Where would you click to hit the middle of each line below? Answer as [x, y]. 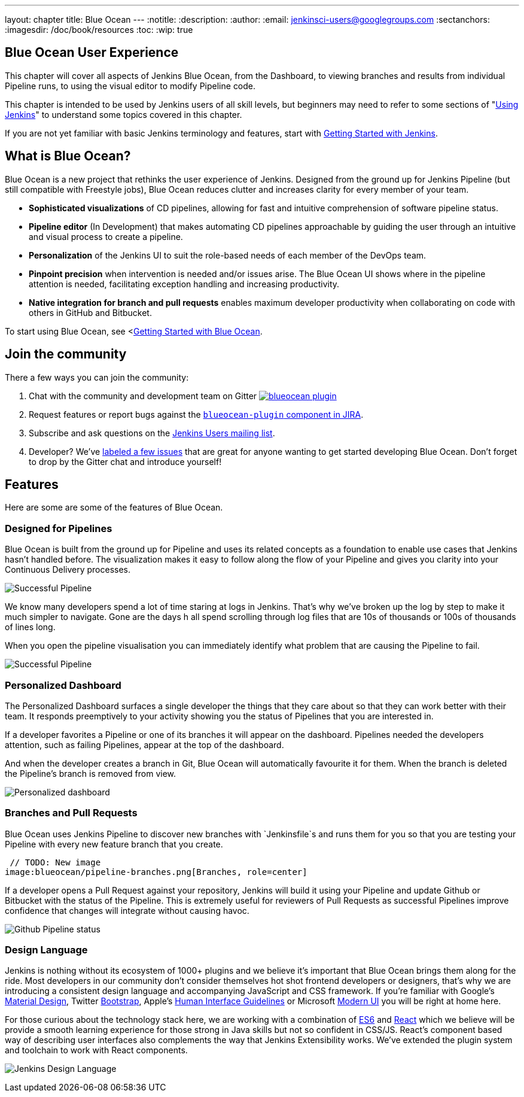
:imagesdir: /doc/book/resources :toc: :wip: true [99, 30]
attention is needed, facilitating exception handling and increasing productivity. [184, 284]
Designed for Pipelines [59, 528]
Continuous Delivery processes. [68, 570]
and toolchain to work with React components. [96, 1050]
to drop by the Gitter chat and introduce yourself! [125, 461]
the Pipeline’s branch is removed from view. [91, 773]
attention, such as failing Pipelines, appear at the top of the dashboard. [144, 744]
